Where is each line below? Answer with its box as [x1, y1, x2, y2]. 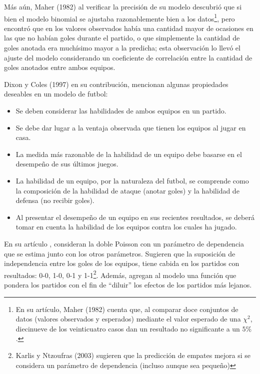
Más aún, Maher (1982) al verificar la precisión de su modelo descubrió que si [4, 1, 242, 11]
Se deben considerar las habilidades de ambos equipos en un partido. [15, 105, 226, 115]
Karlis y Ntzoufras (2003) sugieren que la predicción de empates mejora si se [15, 349, 251, 360]
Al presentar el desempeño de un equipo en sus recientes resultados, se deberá [15, 211, 254, 222]
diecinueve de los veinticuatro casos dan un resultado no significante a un [15, 323, 240, 333]
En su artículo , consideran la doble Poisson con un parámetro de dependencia [4, 238, 244, 248]
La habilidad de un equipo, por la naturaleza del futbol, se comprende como [15, 175, 249, 185]
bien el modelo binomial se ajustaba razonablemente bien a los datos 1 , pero [4, 11, 235, 23]
